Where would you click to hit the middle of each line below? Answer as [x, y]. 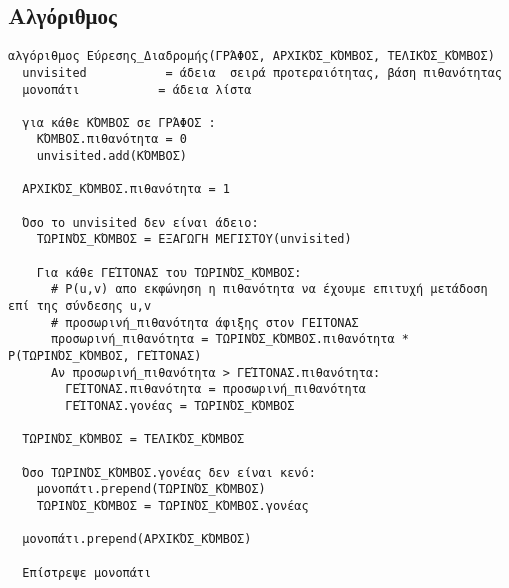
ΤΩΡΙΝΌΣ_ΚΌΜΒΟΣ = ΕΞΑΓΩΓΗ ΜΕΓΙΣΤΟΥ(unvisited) [194, 239]
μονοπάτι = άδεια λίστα [137, 89]
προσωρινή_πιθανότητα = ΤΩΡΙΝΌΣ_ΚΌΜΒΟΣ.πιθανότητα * [229, 339]
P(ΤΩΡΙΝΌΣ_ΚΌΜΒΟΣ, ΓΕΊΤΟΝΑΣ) [105, 356]
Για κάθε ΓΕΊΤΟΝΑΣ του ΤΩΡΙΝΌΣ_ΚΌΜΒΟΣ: [169, 272]
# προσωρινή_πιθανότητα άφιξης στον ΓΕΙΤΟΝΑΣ [204, 322]
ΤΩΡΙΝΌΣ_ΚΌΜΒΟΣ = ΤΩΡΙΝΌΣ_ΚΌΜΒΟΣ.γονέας [172, 505]
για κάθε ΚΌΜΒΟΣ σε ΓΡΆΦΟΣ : [119, 122]
